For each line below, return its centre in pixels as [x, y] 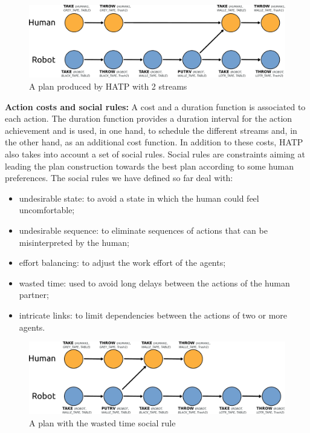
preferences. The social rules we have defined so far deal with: [119, 178]
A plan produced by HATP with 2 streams [108, 86]
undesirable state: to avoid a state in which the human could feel [139, 198]
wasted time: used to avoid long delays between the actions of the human [154, 283]
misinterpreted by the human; [74, 242]
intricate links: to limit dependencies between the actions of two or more [153, 315]
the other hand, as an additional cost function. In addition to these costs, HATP [154, 142]
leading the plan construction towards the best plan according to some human [149, 166]
